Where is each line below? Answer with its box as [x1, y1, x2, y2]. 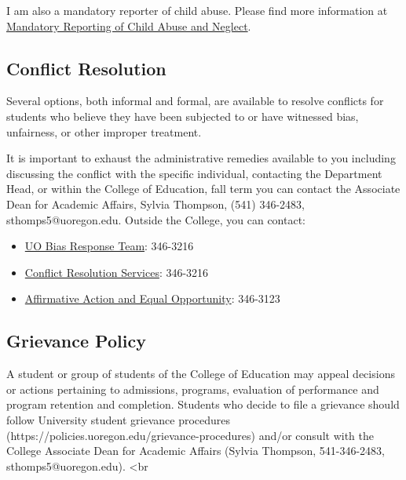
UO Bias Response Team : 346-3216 [24, 238, 194, 254]
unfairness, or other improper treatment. [6, 123, 202, 140]
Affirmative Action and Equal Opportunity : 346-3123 [24, 290, 280, 307]
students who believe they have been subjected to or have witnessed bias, [6, 107, 359, 124]
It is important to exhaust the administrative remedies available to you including [6, 150, 396, 166]
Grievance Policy [6, 329, 146, 353]
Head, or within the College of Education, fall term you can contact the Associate [6, 180, 401, 197]
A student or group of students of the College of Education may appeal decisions [6, 365, 395, 382]
